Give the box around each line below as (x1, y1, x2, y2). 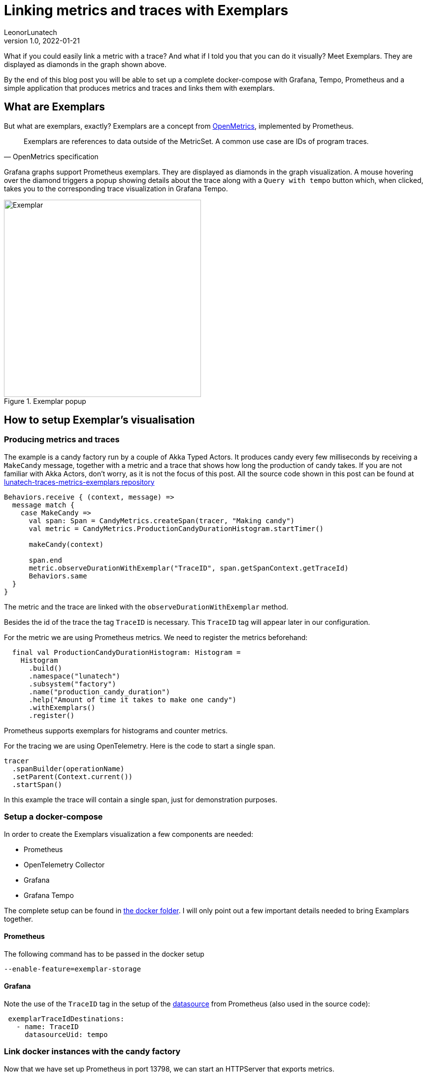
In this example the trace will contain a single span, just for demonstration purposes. (4, 795, 278, 804)
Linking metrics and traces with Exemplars (4, 2, 289, 19)
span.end (29, 556, 63, 564)
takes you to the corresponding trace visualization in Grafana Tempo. (4, 184, 228, 193)
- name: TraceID (16, 1023, 79, 1031)
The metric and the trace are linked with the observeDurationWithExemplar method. (4, 602, 289, 611)
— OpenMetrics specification (4, 152, 99, 161)
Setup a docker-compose (4, 812, 103, 822)
